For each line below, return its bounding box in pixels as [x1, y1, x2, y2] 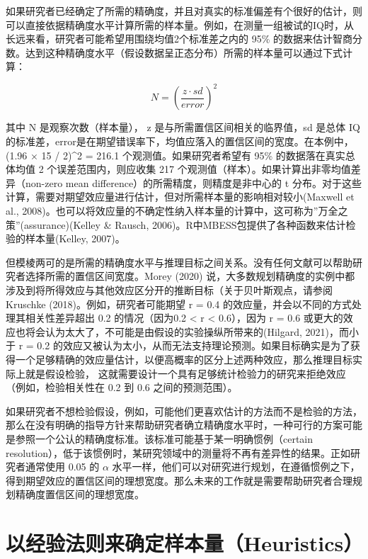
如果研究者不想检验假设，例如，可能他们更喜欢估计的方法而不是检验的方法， [6, 403, 362, 418]
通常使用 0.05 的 [25, 459, 100, 474]
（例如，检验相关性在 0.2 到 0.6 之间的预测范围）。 [6, 380, 238, 395]
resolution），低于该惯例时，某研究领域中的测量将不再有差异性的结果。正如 [6, 445, 351, 460]
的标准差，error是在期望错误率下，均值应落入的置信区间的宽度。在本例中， [6, 134, 354, 149]
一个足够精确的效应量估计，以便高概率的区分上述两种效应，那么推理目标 [15, 351, 352, 366]
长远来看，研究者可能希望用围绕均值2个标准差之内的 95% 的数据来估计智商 [6, 31, 352, 46]
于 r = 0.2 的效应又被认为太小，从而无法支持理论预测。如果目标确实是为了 [6, 338, 350, 353]
